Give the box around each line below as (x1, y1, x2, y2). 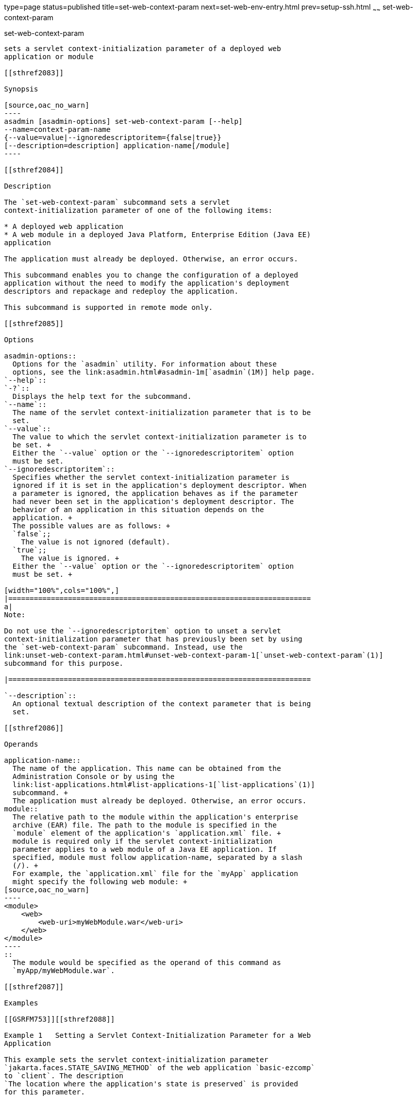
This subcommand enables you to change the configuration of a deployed (4, 270, 298, 279)
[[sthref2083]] (4, 68, 64, 77)
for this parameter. (4, 1087, 85, 1096)
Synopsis (4, 84, 38, 93)
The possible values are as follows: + (12, 521, 170, 530)
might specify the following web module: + (12, 877, 188, 886)
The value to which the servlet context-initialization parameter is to (12, 432, 307, 441)
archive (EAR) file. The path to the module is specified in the (12, 820, 277, 829)
